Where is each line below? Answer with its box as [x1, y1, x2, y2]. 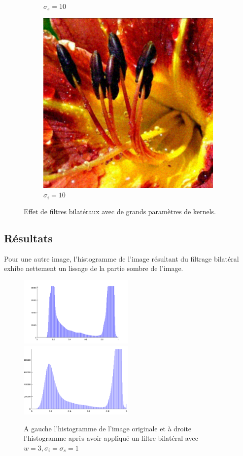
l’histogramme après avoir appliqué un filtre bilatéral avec [24, 433, 198, 443]
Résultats [4, 230, 53, 245]
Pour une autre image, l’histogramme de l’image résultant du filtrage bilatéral [4, 253, 239, 264]
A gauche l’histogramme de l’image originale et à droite [24, 423, 192, 433]
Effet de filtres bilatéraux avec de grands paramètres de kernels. [24, 206, 216, 216]
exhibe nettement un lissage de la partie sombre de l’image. [4, 263, 183, 273]
